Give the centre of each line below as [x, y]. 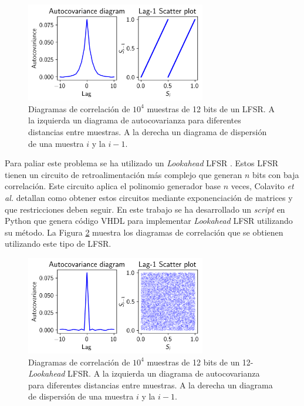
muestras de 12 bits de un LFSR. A [211, 108]
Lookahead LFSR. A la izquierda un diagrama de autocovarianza [144, 373]
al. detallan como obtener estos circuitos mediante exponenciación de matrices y [149, 197]
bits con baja [276, 174]
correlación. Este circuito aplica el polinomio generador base [113, 186]
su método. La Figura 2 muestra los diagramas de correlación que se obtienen [144, 232]
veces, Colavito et [262, 186]
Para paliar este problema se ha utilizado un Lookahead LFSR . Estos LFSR [142, 163]
